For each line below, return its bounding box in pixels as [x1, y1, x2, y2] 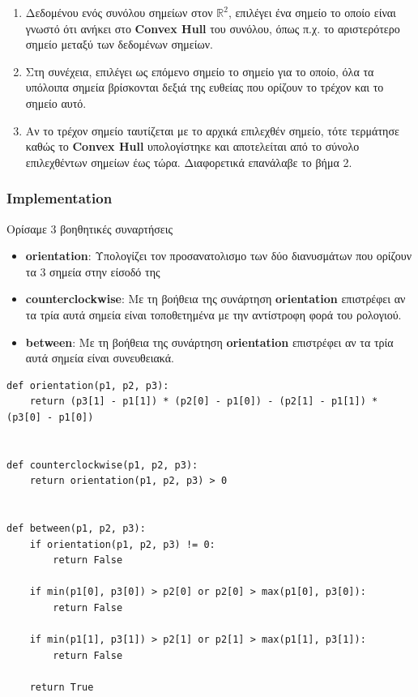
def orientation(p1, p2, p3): [6, 379, 169, 391]
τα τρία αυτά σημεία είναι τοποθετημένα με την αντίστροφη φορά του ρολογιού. [25, 306, 402, 323]
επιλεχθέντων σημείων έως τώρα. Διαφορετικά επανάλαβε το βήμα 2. [25, 153, 352, 170]
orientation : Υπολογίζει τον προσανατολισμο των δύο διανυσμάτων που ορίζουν [25, 247, 412, 264]
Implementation [6, 188, 113, 208]
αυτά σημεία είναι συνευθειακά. [25, 349, 174, 366]
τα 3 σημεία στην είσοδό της [25, 263, 160, 280]
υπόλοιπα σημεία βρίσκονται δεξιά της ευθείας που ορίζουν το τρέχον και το [25, 79, 384, 96]
